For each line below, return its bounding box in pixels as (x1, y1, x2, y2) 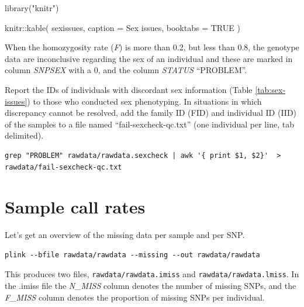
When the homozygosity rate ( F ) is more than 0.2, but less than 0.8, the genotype (5, 41, 299, 53)
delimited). (5, 129, 44, 142)
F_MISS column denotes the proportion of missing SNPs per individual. (5, 291, 265, 303)
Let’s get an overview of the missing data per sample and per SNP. (5, 229, 245, 241)
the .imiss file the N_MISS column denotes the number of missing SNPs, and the (5, 280, 296, 292)
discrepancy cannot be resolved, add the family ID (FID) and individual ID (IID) (5, 106, 297, 119)
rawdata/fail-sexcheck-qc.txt (5, 163, 122, 171)
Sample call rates (5, 195, 146, 219)
